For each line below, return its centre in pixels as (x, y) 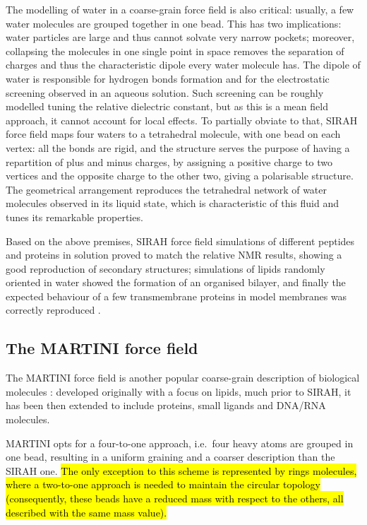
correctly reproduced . (53, 310)
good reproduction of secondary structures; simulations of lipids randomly (166, 268)
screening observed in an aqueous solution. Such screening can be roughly (165, 92)
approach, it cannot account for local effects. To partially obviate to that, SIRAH (182, 120)
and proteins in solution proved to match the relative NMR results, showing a (174, 255)
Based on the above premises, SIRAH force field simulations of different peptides (180, 241)
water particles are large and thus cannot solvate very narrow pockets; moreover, (180, 37)
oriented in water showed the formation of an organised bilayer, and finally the (176, 282)
